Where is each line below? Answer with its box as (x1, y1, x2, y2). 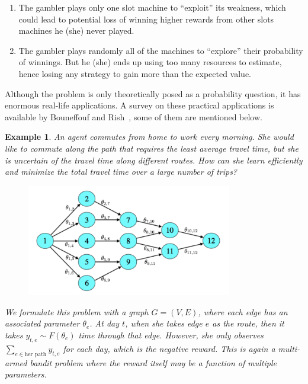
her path (24, 351, 47, 357)
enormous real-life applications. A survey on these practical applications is (5, 99, 274, 111)
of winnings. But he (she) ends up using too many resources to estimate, (18, 56, 282, 68)
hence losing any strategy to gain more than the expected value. (18, 67, 252, 79)
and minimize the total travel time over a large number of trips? (5, 165, 238, 178)
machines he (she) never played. (18, 24, 134, 37)
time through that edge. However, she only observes (78, 328, 264, 341)
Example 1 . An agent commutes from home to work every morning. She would (5, 130, 294, 143)
